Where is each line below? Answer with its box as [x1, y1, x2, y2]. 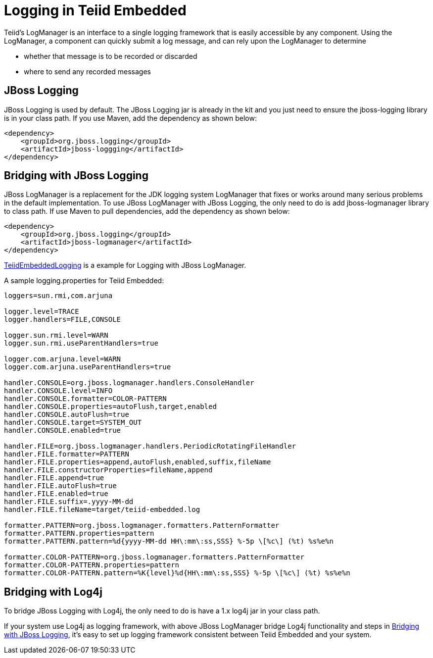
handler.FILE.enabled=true [4, 490, 108, 498]
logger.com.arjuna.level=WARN [4, 355, 121, 363]
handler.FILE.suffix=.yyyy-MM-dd [4, 498, 134, 506]
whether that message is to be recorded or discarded [24, 51, 197, 60]
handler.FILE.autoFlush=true [4, 482, 117, 490]
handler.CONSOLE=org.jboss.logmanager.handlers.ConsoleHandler [4, 379, 254, 387]
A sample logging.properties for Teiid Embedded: [4, 276, 164, 285]
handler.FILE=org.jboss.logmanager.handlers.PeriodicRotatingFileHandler [4, 442, 296, 451]
